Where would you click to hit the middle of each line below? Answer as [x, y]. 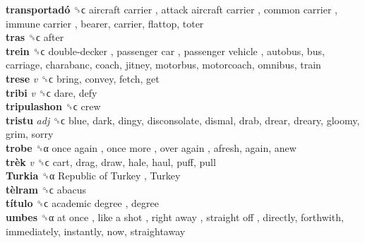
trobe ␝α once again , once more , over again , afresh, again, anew [151, 147]
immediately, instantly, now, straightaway [96, 231]
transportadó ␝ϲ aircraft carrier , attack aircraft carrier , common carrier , [172, 9]
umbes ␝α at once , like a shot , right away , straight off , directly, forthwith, [175, 217]
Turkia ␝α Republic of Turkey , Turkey [93, 176]
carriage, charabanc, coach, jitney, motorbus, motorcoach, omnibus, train [163, 65]
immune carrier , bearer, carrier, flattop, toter [105, 23]
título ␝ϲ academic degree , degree [82, 203]
